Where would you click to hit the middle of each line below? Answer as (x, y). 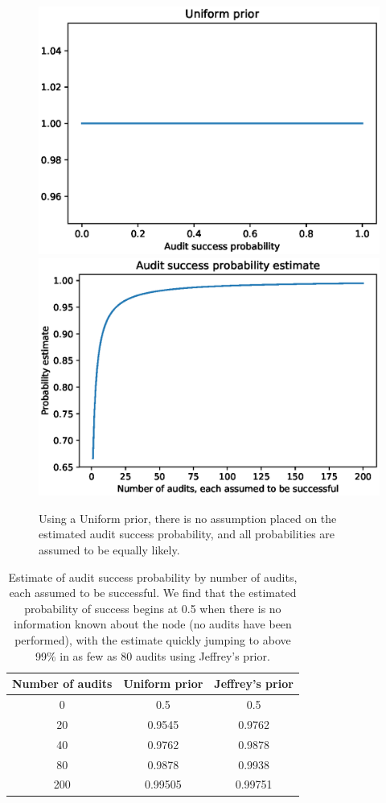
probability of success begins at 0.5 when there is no (153, 608)
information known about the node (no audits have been (152, 624)
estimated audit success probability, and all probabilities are (187, 534)
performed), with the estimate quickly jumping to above (153, 640)
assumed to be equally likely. (109, 550)
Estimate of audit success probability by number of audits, (153, 577)
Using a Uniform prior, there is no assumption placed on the (188, 518)
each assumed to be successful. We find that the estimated (153, 593)
